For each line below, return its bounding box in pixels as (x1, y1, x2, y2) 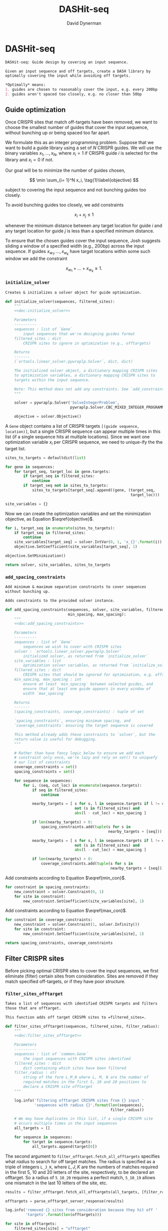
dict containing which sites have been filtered (23, 1065, 126, 1070)
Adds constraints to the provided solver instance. (5, 598, 115, 603)
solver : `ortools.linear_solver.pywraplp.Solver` (14, 649, 122, 654)
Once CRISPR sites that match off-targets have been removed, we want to (5, 119, 157, 125)
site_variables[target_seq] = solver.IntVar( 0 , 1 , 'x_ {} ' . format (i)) (14, 540, 162, 545)
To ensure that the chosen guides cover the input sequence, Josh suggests (5, 237, 161, 244)
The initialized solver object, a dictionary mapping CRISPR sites (14, 368, 157, 374)
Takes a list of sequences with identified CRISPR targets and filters (5, 1001, 157, 1006)
